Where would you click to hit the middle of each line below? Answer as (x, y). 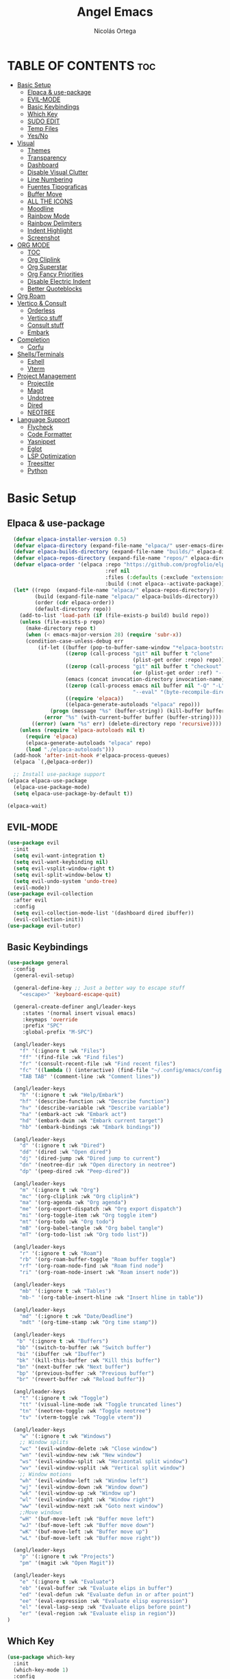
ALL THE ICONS (50, 201)
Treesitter (41, 463)
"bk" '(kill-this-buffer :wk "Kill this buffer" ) (88, 1360)
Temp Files (43, 128)
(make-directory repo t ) (61, 628)
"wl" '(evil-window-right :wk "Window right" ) (87, 1500)
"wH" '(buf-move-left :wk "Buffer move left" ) (87, 1519)
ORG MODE (33, 245)
